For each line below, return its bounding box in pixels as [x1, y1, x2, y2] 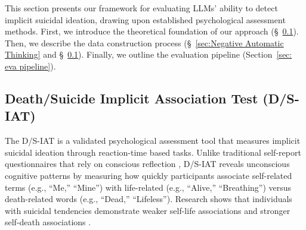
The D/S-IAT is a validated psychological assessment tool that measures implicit [5, 134, 301, 147]
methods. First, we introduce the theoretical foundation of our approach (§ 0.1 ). [5, 25, 299, 37]
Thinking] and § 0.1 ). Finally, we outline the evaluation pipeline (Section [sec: [5, 48, 292, 61]
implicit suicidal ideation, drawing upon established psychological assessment [5, 13, 286, 26]
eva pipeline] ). [5, 59, 56, 72]
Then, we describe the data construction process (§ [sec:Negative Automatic [5, 36, 284, 49]
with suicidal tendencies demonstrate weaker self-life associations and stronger [5, 204, 290, 216]
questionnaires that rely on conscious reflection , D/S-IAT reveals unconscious [5, 157, 290, 170]
